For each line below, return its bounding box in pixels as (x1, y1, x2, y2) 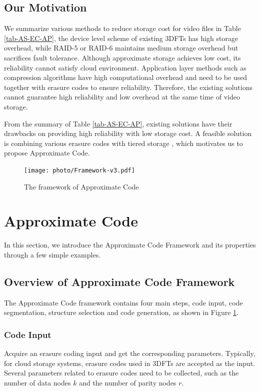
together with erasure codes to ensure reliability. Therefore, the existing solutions (4, 81, 252, 92)
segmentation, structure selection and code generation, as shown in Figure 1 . (4, 307, 238, 317)
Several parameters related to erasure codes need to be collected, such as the (4, 367, 239, 378)
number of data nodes (4, 377, 71, 387)
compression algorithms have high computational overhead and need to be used (4, 72, 247, 82)
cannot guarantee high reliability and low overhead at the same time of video (4, 91, 240, 102)
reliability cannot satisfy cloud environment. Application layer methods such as (4, 62, 246, 72)
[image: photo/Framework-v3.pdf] (24, 166, 135, 174)
